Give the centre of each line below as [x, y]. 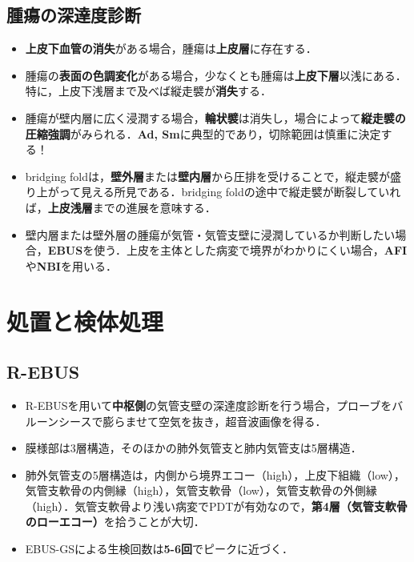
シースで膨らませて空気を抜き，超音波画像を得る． [193, 421]
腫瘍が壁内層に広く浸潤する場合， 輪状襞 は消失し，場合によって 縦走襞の [215, 117]
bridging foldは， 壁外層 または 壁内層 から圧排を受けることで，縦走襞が [208, 176]
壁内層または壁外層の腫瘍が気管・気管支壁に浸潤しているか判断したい [210, 234]
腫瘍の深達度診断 [74, 15]
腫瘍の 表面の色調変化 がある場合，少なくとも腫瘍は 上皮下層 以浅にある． [216, 75]
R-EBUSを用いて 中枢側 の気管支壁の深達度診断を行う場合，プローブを [209, 405]
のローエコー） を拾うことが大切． [115, 522]
